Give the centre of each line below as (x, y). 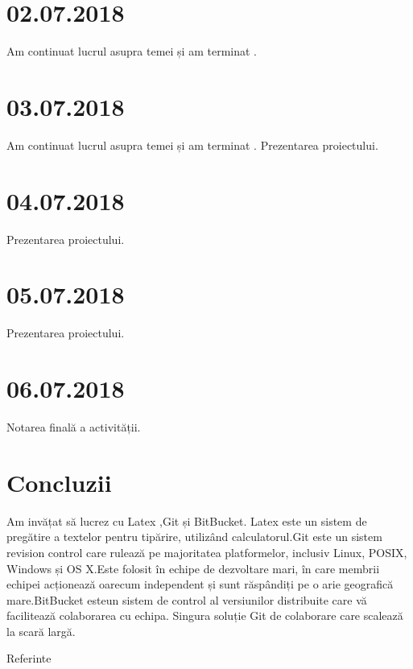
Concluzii (59, 482)
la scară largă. (41, 631)
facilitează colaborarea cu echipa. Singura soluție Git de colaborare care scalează (205, 615)
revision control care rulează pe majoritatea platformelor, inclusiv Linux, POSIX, (207, 552)
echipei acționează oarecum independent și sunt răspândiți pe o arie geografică (200, 584)
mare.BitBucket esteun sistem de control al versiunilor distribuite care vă (187, 599)
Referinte (29, 658)
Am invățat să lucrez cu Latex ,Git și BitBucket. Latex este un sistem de (187, 520)
